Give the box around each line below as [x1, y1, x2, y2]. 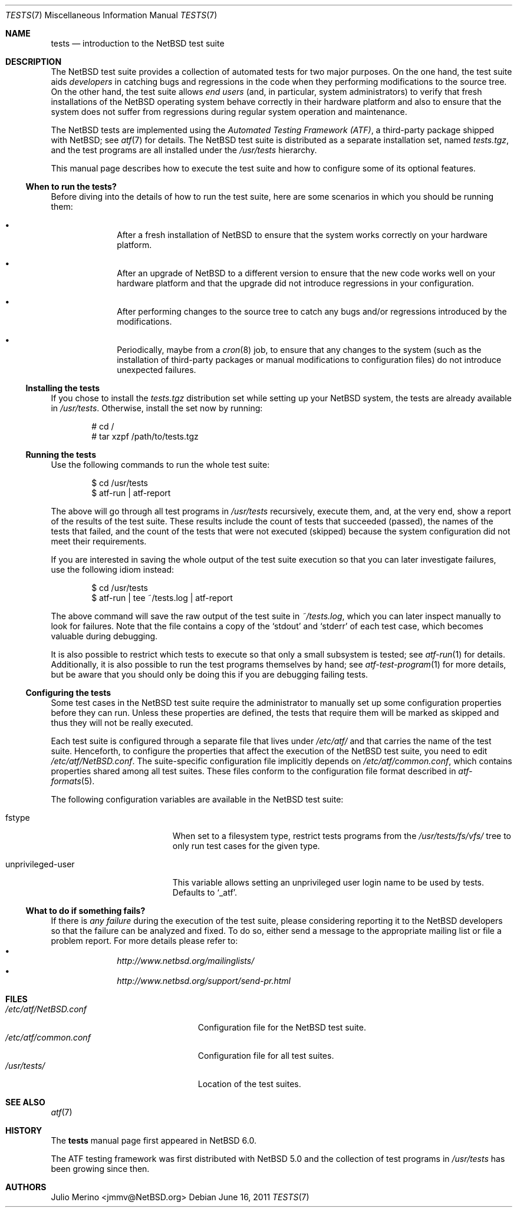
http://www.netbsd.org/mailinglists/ [117, 956, 255, 966]
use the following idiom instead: [51, 564, 174, 574]
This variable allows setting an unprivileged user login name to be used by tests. [172, 877, 484, 887]
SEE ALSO [5, 1097, 45, 1107]
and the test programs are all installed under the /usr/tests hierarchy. [51, 145, 317, 155]
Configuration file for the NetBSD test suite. [197, 1022, 366, 1032]
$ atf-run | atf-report [91, 488, 171, 498]
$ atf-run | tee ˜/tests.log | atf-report [91, 593, 233, 603]
